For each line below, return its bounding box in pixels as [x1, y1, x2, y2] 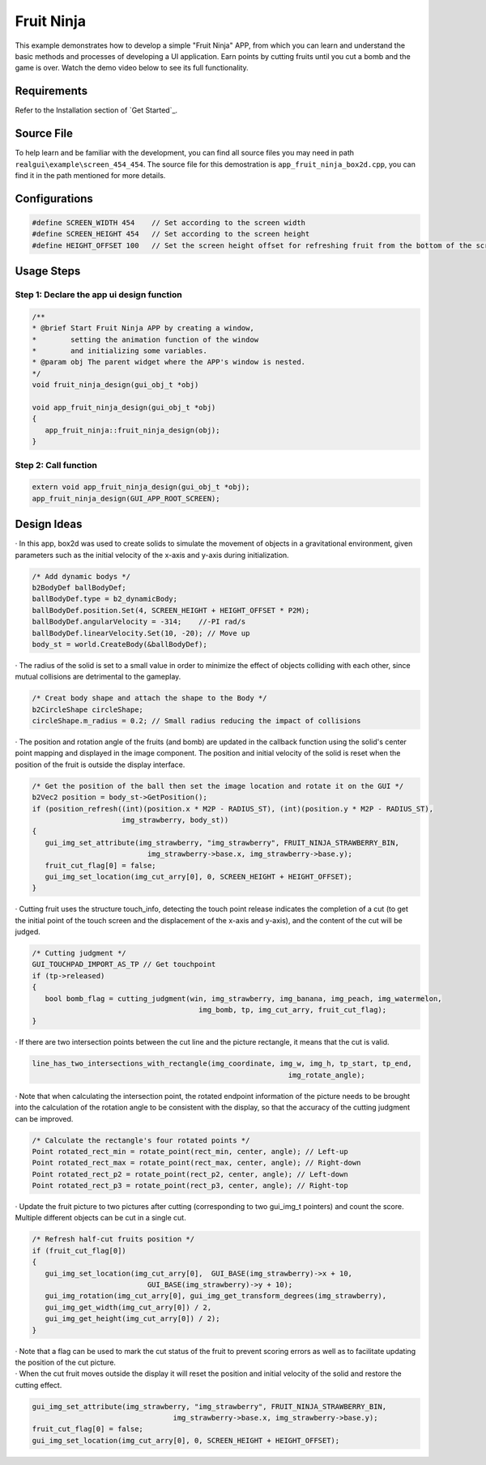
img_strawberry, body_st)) [122, 815, 229, 824]
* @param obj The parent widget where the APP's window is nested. [32, 357, 306, 367]
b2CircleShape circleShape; [32, 705, 143, 714]
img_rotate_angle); [288, 1070, 366, 1080]
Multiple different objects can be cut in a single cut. [15, 1213, 186, 1223]
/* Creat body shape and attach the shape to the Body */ [32, 693, 267, 703]
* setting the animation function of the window [32, 334, 259, 344]
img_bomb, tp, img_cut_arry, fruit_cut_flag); [198, 1005, 387, 1015]
